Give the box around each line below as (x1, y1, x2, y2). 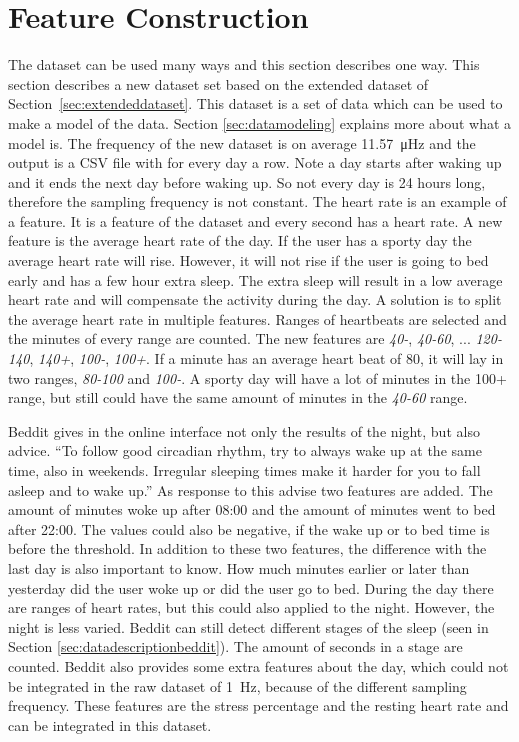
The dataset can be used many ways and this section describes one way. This (8, 54, 480, 75)
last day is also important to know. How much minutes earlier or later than (8, 557, 470, 578)
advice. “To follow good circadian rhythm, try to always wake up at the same (8, 440, 482, 461)
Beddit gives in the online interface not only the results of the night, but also (8, 420, 480, 441)
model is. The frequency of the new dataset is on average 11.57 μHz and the (8, 132, 476, 153)
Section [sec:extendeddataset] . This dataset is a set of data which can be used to (8, 93, 503, 114)
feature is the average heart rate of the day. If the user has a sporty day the (8, 230, 472, 251)
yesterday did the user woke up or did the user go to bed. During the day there (8, 577, 494, 598)
